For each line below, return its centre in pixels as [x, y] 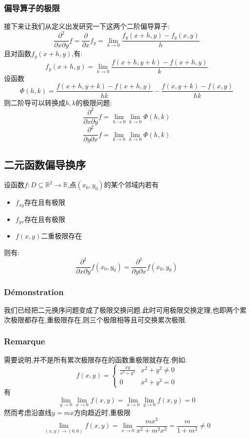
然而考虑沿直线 [28, 412]
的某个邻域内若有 [131, 185]
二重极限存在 [62, 236]
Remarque [25, 341]
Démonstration [34, 292]
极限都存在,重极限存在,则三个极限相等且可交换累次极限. [99, 319]
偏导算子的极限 [32, 8]
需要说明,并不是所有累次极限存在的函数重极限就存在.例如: [96, 359]
